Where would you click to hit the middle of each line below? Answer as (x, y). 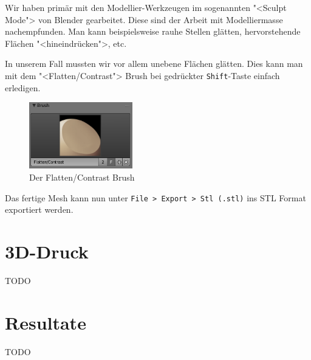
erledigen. (23, 87)
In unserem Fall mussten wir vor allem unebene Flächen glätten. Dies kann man (154, 64)
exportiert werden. (39, 209)
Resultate (46, 322)
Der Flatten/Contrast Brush (82, 177)
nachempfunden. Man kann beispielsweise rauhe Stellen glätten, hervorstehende (153, 31)
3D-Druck (47, 251)
